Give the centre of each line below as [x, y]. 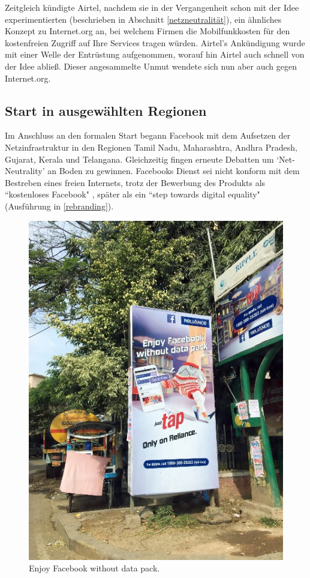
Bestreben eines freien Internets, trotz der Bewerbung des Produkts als [135, 182]
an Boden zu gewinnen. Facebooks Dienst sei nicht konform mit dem [174, 171]
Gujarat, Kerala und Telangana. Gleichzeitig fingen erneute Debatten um [139, 159]
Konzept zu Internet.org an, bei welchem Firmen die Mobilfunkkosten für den [148, 31]
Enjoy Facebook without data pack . [94, 568]
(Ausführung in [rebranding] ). [59, 206]
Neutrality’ [25, 171]
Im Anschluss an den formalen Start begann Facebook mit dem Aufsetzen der [148, 135]
